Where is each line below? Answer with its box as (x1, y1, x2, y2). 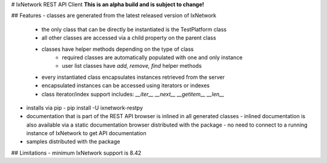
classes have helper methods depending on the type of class (41, 45, 194, 53)
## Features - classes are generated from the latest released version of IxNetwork (11, 12, 217, 19)
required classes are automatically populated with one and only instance (62, 53, 243, 61)
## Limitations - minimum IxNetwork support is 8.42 (11, 149, 142, 156)
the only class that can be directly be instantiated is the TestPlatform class (41, 25, 227, 33)
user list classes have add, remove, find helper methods (62, 62, 202, 70)
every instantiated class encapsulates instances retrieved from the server (41, 73, 225, 81)
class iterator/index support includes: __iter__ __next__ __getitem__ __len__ (41, 90, 225, 98)
